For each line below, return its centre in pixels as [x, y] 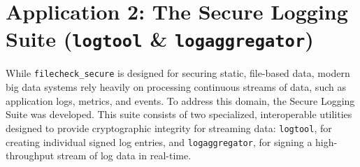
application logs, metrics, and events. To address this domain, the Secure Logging [180, 100]
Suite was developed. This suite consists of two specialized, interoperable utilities [179, 114]
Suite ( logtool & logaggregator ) [160, 39]
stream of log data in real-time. [124, 155]
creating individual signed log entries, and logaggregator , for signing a [159, 141]
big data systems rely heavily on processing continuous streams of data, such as [176, 87]
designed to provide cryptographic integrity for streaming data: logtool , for [169, 128]
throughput [30, 155]
